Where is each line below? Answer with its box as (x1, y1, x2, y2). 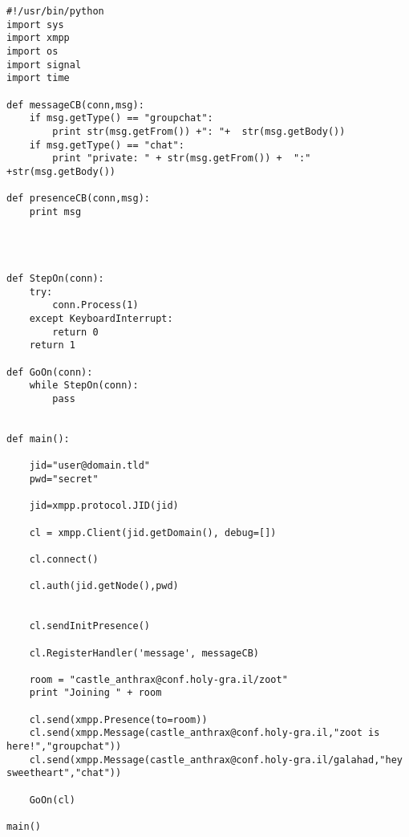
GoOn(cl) (29, 794, 75, 806)
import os (6, 45, 59, 57)
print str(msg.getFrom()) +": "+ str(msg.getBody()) (52, 125, 346, 137)
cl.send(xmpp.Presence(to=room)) (29, 713, 208, 725)
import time (6, 72, 70, 84)
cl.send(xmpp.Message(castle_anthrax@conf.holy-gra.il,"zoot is (29, 727, 380, 739)
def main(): (6, 433, 70, 445)
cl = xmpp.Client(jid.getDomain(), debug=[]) (29, 526, 277, 538)
